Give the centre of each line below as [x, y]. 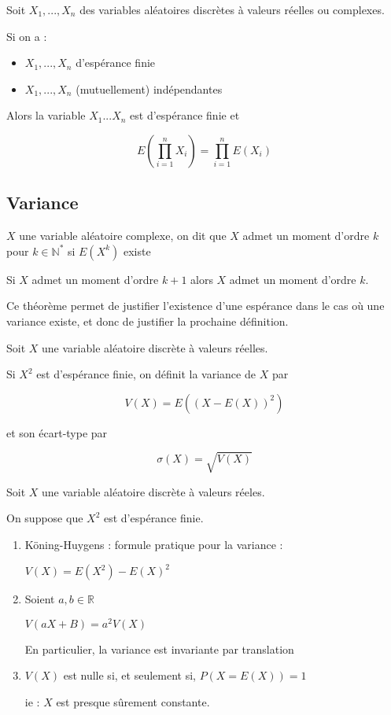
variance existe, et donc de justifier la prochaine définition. [148, 321]
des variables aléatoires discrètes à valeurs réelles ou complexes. [232, 9]
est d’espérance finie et [185, 115]
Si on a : [27, 36]
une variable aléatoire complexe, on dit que [123, 236]
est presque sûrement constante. [133, 702]
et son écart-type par [57, 432]
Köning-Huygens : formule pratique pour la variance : [154, 545]
